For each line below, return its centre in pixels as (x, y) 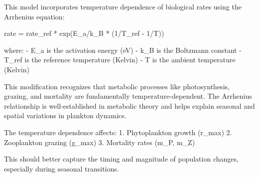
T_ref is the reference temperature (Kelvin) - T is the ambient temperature (120, 60)
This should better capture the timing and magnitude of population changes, (121, 159)
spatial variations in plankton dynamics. (65, 115)
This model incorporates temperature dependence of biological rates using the (123, 6)
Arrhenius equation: (34, 16)
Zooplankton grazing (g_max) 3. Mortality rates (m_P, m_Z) (100, 142)
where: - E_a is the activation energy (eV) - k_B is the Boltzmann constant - (123, 50)
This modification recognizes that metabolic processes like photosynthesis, (117, 86)
